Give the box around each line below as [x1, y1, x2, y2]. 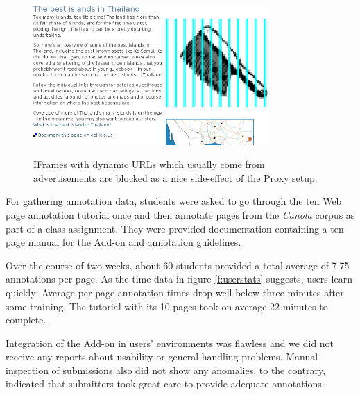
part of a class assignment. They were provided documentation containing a [6, 221, 327, 235]
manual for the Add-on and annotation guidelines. [28, 235, 241, 249]
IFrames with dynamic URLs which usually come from [33, 157, 265, 171]
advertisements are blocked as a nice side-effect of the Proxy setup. [33, 170, 318, 185]
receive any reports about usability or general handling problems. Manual [6, 349, 318, 364]
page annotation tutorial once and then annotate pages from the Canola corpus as [6, 207, 355, 221]
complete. [6, 312, 46, 327]
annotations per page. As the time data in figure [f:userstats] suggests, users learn [6, 271, 352, 286]
